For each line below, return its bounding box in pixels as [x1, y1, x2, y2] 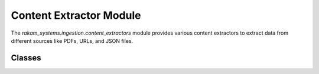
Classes [11, 53, 41, 63]
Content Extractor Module [11, 9, 141, 22]
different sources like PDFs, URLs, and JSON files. [11, 37, 134, 44]
